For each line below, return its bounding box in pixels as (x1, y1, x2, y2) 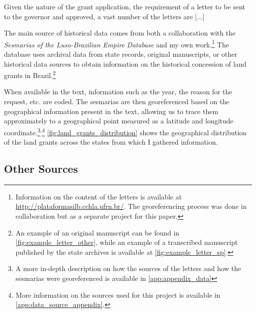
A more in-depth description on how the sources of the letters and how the (15, 263, 241, 274)
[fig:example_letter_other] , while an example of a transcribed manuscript (15, 237, 238, 247)
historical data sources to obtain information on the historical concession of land (4, 58, 247, 69)
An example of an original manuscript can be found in (15, 227, 180, 237)
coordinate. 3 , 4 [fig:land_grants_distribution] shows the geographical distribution (4, 125, 247, 137)
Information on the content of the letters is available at (15, 191, 182, 201)
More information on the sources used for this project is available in (15, 289, 221, 300)
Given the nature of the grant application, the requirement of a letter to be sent (4, 1, 245, 11)
